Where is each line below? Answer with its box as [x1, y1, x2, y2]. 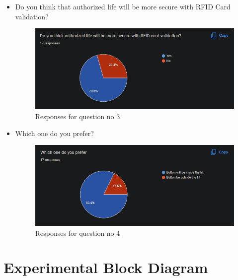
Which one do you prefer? [15, 128, 94, 138]
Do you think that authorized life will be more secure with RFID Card [15, 1, 231, 11]
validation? [15, 11, 49, 21]
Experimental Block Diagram [3, 257, 208, 277]
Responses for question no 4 [35, 227, 120, 238]
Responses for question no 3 [35, 111, 120, 122]
